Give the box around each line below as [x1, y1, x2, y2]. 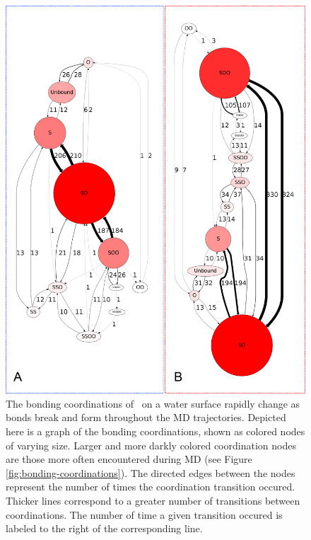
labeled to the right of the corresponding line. [6, 521, 203, 536]
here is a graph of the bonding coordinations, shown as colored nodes [6, 423, 305, 438]
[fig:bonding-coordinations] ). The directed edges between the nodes [6, 465, 295, 480]
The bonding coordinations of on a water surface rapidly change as [6, 396, 300, 410]
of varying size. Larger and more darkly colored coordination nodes [6, 437, 296, 452]
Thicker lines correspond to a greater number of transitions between [6, 493, 300, 507]
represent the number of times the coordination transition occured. [6, 479, 295, 494]
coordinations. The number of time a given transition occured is [6, 507, 283, 522]
